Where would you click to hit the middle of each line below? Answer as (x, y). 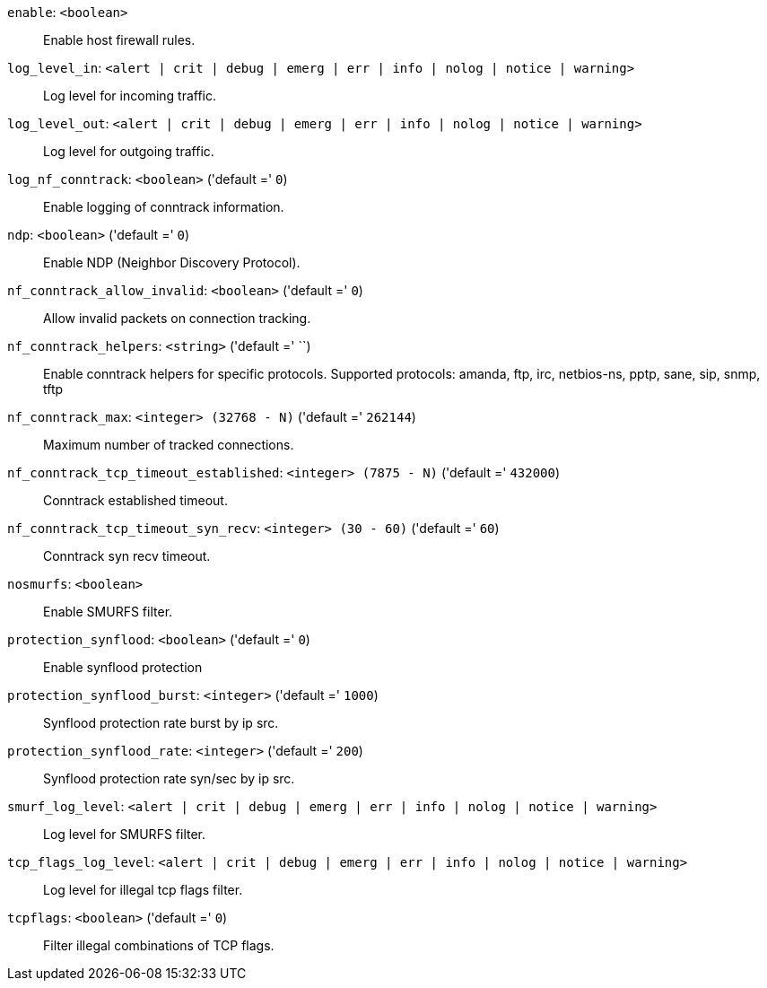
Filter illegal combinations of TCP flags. (159, 945)
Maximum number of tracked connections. (169, 445)
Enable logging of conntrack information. (164, 207)
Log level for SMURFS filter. (125, 834)
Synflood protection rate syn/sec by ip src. (169, 778)
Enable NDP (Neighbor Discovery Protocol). (172, 262)
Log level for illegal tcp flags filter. (143, 890)
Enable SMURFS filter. (108, 612)
